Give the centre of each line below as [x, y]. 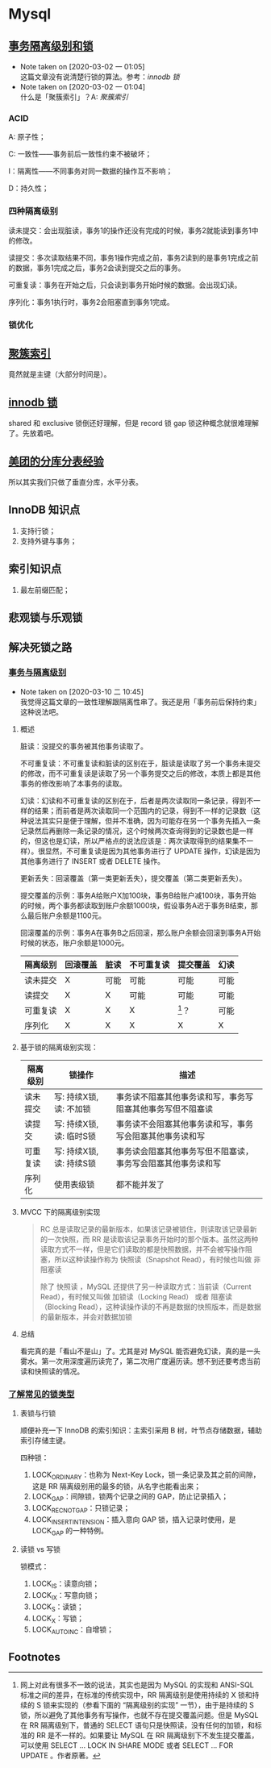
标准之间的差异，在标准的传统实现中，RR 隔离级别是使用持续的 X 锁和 [136, 1695]
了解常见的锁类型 [42, 1394]
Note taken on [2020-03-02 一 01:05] [82, 67]
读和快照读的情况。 [52, 1371]
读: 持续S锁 [75, 1163]
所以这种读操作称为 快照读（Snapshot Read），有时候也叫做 [153, 1259]
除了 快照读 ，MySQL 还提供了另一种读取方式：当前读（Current [146, 1286]
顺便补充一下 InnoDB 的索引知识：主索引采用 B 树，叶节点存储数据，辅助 [141, 1430]
